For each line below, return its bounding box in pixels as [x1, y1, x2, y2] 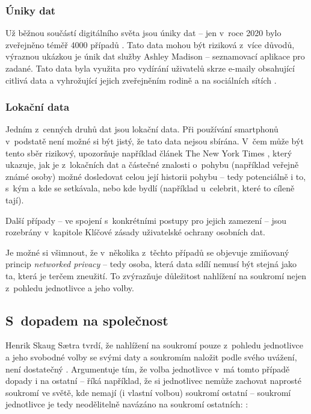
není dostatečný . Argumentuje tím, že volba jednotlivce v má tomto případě [5, 362, 290, 375]
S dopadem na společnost [5, 310, 168, 329]
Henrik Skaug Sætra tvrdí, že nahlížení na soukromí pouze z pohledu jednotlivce [5, 339, 303, 351]
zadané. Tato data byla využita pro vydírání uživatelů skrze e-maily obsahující [5, 62, 295, 74]
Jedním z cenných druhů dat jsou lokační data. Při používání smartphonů [5, 123, 279, 135]
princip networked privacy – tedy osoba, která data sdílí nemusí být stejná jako [5, 258, 297, 270]
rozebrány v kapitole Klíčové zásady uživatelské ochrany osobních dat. [5, 226, 266, 238]
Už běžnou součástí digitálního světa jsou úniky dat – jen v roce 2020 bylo [5, 26, 282, 39]
